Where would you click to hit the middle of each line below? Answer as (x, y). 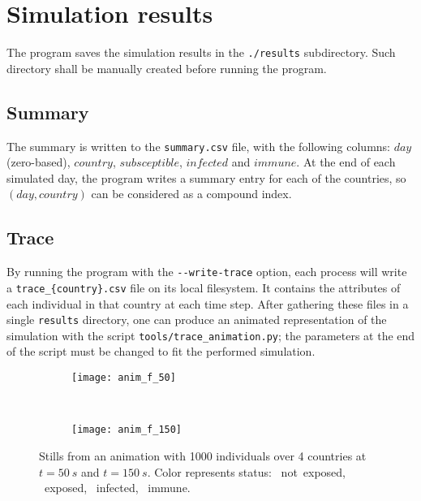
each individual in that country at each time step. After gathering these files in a (208, 303)
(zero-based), (39, 162)
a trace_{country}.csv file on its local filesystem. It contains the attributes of (204, 287)
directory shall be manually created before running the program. (167, 68)
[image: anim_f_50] (124, 378)
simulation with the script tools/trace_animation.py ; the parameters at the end (211, 335)
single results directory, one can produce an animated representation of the (197, 320)
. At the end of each (346, 162)
